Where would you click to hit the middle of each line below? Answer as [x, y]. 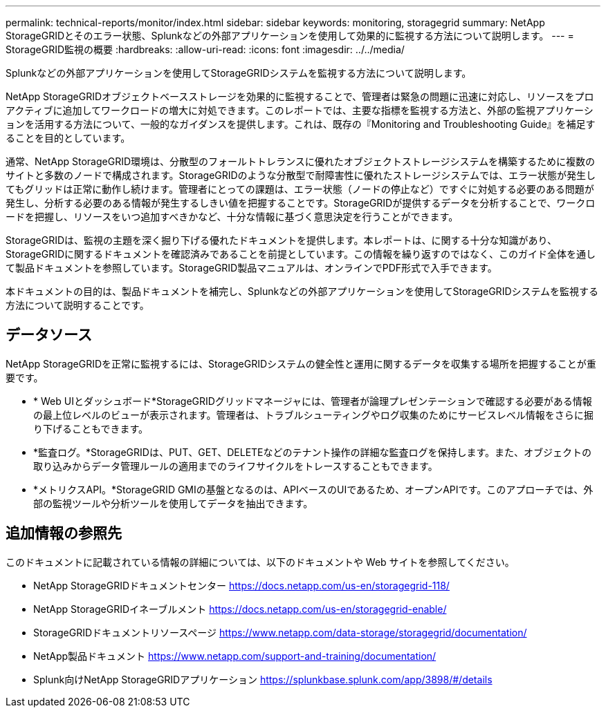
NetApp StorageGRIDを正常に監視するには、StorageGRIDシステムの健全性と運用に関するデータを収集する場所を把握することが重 [301, 363]
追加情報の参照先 [64, 533]
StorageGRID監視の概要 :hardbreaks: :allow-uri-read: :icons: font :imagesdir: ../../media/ [205, 49]
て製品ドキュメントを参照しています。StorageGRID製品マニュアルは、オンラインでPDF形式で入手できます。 [251, 268]
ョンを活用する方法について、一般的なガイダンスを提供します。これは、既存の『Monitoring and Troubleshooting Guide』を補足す [301, 124]
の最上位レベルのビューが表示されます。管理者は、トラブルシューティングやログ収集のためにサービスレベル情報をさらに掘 [313, 415]
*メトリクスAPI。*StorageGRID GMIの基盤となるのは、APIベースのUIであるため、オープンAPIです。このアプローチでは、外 [313, 489]
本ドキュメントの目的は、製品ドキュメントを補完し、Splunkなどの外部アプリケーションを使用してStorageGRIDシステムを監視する [302, 291]
